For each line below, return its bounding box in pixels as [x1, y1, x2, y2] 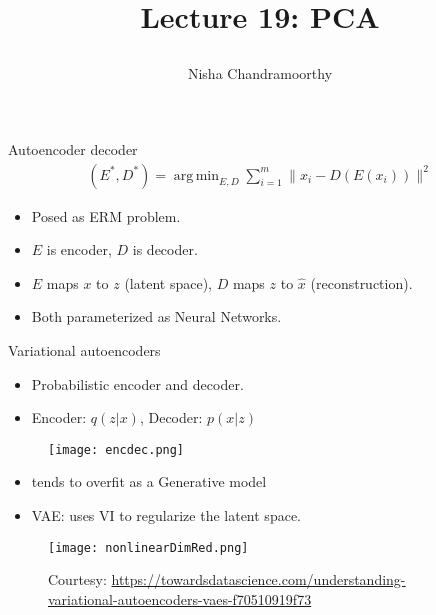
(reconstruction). [310, 272, 413, 293]
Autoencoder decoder [8, 138, 138, 159]
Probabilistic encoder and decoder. [31, 373, 244, 394]
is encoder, [46, 239, 112, 260]
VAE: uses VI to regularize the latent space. [31, 505, 301, 525]
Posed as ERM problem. [31, 205, 181, 226]
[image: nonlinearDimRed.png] [48, 540, 249, 555]
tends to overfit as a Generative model [31, 471, 267, 492]
